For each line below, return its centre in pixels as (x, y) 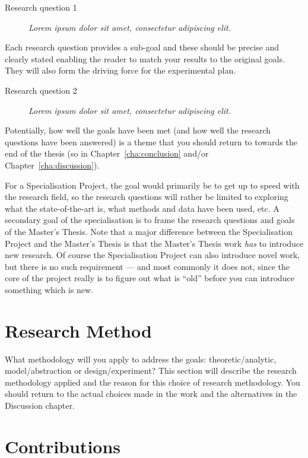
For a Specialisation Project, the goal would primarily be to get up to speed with (152, 185)
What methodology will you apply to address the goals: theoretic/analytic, (141, 359)
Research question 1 (41, 7)
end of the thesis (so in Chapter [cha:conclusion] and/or (107, 153)
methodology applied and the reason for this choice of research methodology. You (153, 382)
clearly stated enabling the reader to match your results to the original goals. (145, 58)
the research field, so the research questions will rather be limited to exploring (147, 197)
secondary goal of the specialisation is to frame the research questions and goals (150, 220)
